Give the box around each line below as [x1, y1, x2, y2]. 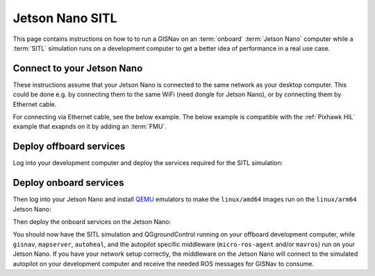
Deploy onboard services [12, 177, 124, 189]
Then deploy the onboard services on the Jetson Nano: [12, 218, 172, 225]
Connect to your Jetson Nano [12, 62, 143, 74]
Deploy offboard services [12, 141, 126, 153]
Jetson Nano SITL [12, 10, 117, 26]
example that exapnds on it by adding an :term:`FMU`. [12, 122, 167, 131]
